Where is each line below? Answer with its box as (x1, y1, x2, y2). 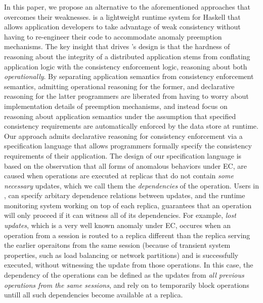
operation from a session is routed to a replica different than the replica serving (4, 230, 250, 240)
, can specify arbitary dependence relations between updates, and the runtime (4, 190, 245, 201)
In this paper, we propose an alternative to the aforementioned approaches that (4, 2, 250, 12)
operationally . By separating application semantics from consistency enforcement (4, 71, 254, 82)
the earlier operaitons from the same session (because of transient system (4, 240, 231, 250)
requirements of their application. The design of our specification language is (4, 150, 242, 161)
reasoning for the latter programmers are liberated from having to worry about (4, 91, 249, 101)
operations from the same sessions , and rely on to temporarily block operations (4, 279, 249, 290)
